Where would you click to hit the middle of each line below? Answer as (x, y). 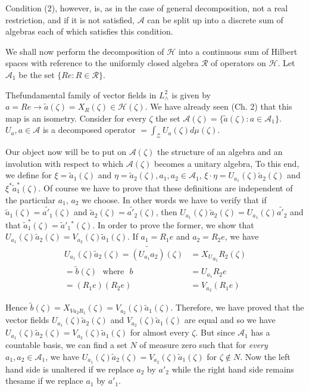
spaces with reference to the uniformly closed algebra (102, 63)
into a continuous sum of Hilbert (238, 51)
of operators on (238, 63)
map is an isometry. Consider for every (76, 118)
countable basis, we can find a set (66, 345)
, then (166, 212)
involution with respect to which (65, 163)
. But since (215, 332)
